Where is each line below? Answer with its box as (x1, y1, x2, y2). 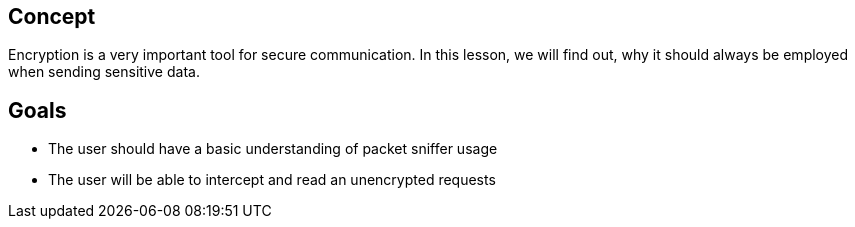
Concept (8, 4, 96, 29)
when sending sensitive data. (8, 63, 200, 81)
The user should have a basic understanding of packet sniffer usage (48, 140, 498, 158)
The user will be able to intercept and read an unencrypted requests (48, 171, 496, 189)
